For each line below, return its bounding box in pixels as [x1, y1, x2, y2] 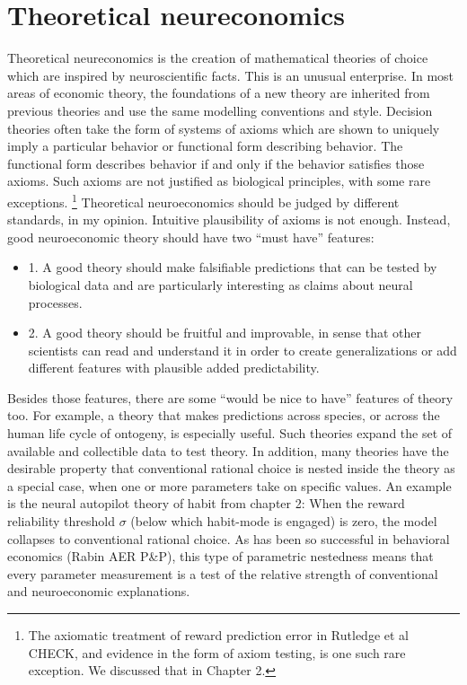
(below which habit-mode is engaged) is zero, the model [130, 512, 437, 531]
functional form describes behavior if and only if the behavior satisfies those [7, 154, 425, 172]
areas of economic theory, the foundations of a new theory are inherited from [7, 83, 430, 102]
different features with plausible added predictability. [28, 358, 320, 377]
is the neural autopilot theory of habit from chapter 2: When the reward [7, 494, 405, 513]
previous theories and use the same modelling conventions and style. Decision [7, 101, 433, 119]
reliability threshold [7, 512, 115, 531]
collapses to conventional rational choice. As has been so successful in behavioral [7, 529, 450, 548]
